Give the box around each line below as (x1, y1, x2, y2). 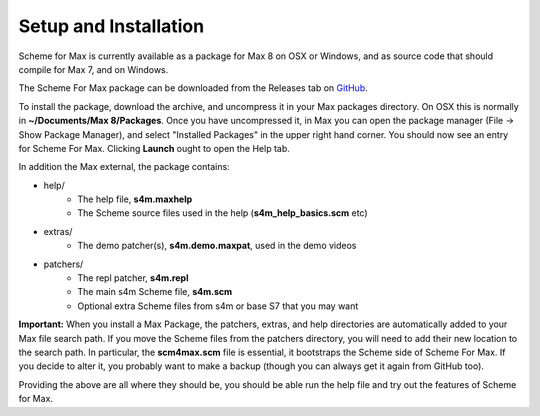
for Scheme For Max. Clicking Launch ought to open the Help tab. (18, 142, 290, 154)
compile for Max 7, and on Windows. (18, 63, 169, 75)
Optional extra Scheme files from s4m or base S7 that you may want (77, 300, 359, 312)
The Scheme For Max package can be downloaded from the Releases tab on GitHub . (18, 82, 369, 94)
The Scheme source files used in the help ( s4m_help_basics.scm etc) (77, 207, 369, 219)
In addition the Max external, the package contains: (18, 161, 230, 173)
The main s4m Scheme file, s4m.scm (77, 286, 233, 298)
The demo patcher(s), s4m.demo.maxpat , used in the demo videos (77, 240, 357, 252)
